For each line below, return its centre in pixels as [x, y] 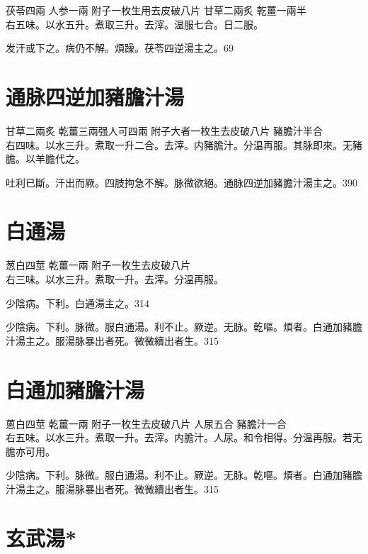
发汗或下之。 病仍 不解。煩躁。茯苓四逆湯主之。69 [120, 48]
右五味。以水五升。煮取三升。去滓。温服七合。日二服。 [134, 24]
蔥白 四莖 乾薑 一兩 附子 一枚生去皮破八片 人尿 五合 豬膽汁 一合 [146, 423]
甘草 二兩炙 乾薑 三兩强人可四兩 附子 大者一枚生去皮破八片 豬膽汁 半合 [165, 130]
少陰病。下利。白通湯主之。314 [77, 303]
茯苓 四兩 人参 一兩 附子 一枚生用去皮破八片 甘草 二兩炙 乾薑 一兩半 [156, 10]
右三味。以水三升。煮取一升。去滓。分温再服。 [115, 279]
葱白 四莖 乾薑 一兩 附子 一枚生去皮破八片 [98, 265]
